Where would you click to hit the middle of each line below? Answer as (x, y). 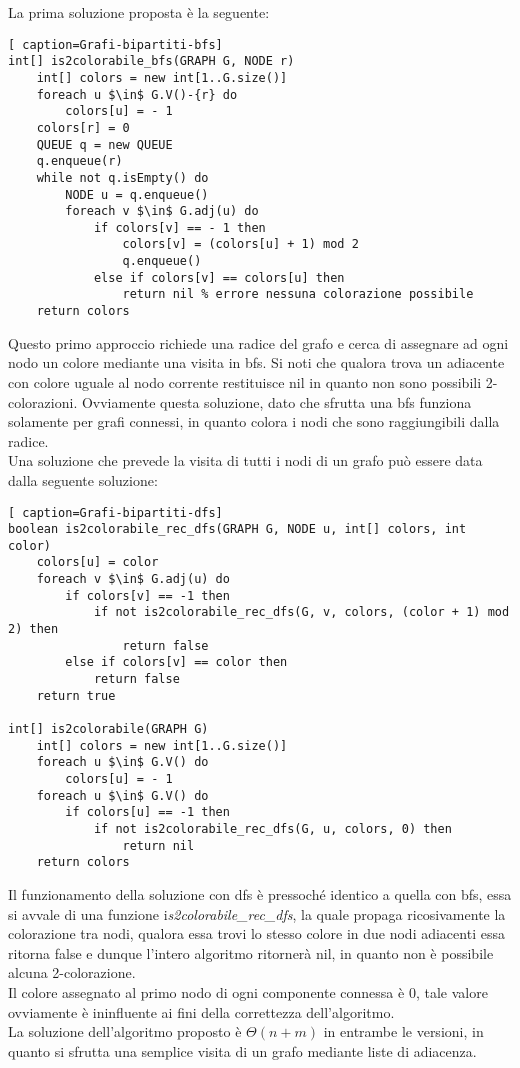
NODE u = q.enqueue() (137, 194)
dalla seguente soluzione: (83, 479)
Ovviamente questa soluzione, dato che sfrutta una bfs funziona (276, 401)
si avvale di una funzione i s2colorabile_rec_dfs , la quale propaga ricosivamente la (257, 913)
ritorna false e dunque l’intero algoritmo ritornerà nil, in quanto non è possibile (251, 952)
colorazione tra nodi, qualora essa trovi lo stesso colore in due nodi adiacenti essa (256, 933)
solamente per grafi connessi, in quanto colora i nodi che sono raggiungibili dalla (254, 421)
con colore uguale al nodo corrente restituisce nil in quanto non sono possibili (245, 381)
